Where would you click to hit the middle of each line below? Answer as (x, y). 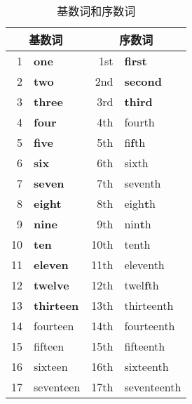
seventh (143, 183)
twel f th (142, 285)
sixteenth (146, 366)
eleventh (144, 265)
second (143, 81)
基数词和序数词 (96, 11)
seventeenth (153, 387)
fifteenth (145, 346)
